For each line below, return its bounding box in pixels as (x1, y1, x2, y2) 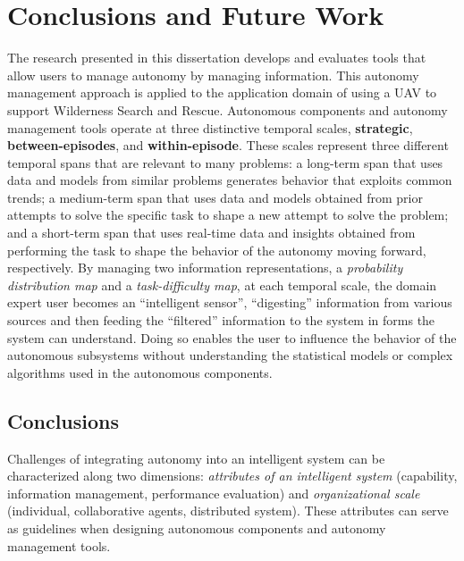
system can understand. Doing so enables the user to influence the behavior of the (7, 328, 457, 347)
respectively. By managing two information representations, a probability (7, 258, 403, 277)
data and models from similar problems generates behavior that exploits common (7, 171, 452, 189)
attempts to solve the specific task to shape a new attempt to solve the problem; (7, 205, 449, 224)
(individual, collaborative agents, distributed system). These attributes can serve (7, 501, 449, 520)
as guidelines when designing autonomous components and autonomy (7, 518, 386, 537)
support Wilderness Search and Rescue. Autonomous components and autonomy (7, 100, 448, 119)
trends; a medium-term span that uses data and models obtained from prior (7, 188, 423, 206)
